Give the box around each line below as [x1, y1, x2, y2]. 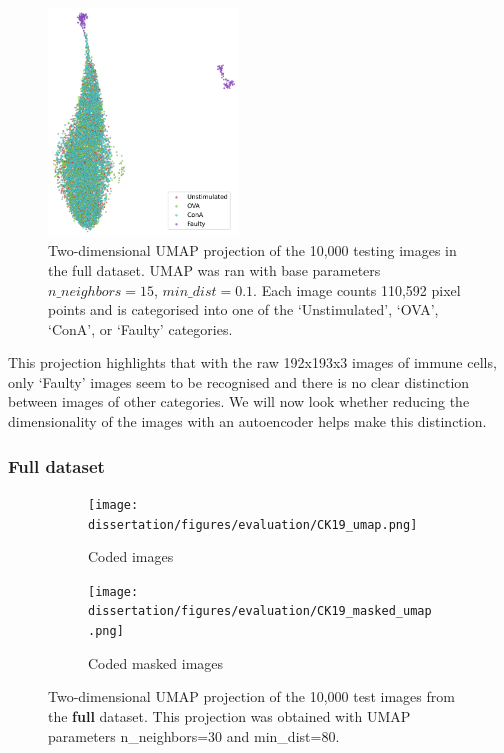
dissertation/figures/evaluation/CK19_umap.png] [88, 517, 418, 532]
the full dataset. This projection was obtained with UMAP [48, 705, 411, 726]
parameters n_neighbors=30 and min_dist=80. [48, 725, 340, 746]
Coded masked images [88, 652, 224, 673]
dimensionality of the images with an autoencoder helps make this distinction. [8, 411, 487, 432]
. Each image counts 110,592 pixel [253, 279, 461, 300]
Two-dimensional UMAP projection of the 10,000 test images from [48, 686, 455, 707]
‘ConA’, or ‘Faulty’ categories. [48, 318, 233, 339]
